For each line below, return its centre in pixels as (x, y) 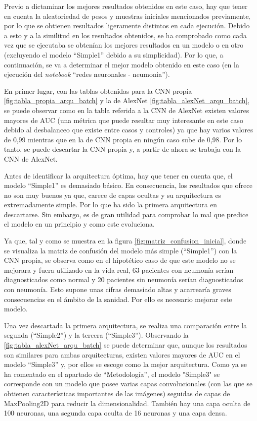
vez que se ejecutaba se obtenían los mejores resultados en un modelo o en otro (124, 45)
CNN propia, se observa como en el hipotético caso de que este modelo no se (120, 260)
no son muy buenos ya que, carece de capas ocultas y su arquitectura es (113, 195)
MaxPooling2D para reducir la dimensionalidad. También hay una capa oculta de (127, 403)
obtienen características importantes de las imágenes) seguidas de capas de (117, 393)
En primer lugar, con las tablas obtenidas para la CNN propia (98, 90)
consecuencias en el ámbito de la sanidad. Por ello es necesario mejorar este (118, 299)
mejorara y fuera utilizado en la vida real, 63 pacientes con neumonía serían (119, 270)
